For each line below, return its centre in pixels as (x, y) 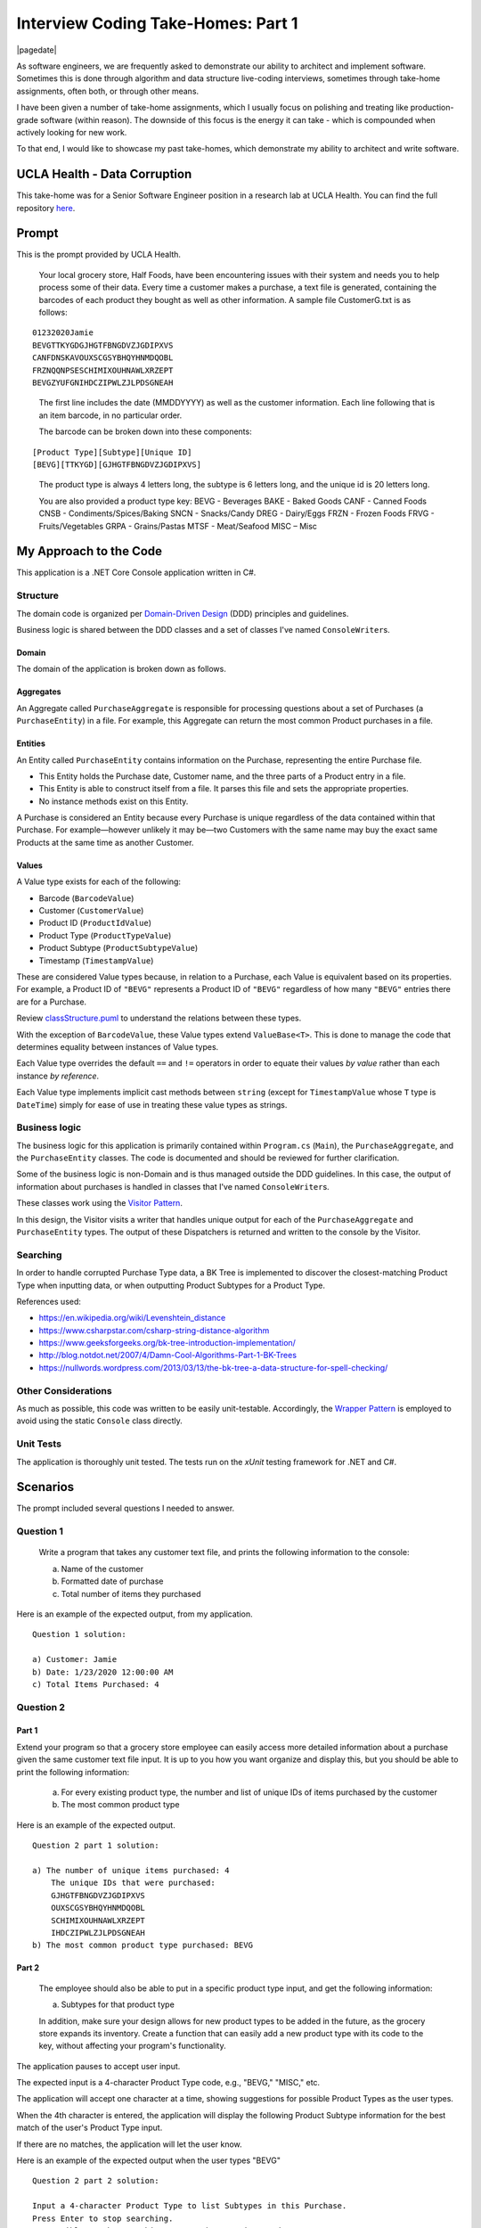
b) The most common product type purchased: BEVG (143, 1945)
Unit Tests (39, 1444)
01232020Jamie (63, 333)
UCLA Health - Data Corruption (104, 174)
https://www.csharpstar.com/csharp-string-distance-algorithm (154, 1330)
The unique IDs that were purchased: (133, 1883)
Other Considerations (64, 1390)
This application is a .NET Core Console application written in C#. (136, 573)
